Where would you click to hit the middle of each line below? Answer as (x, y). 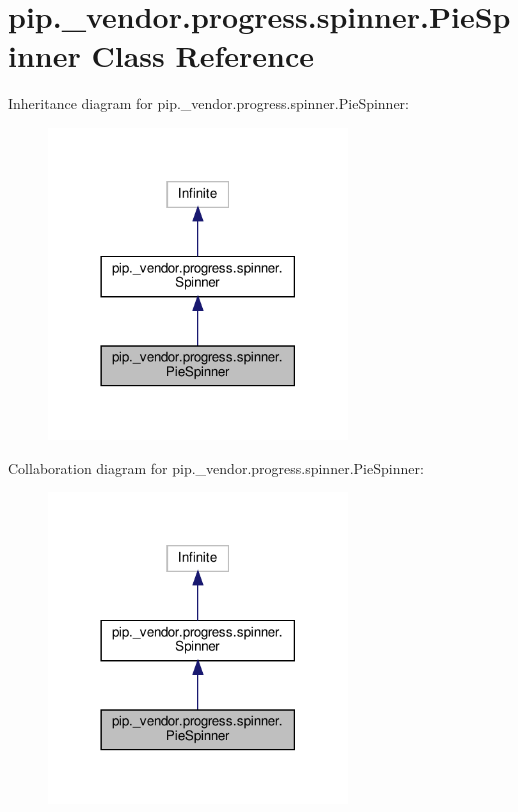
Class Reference (202, 55)
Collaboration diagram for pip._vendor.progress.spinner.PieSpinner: (216, 467)
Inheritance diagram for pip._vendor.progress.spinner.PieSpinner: (209, 103)
